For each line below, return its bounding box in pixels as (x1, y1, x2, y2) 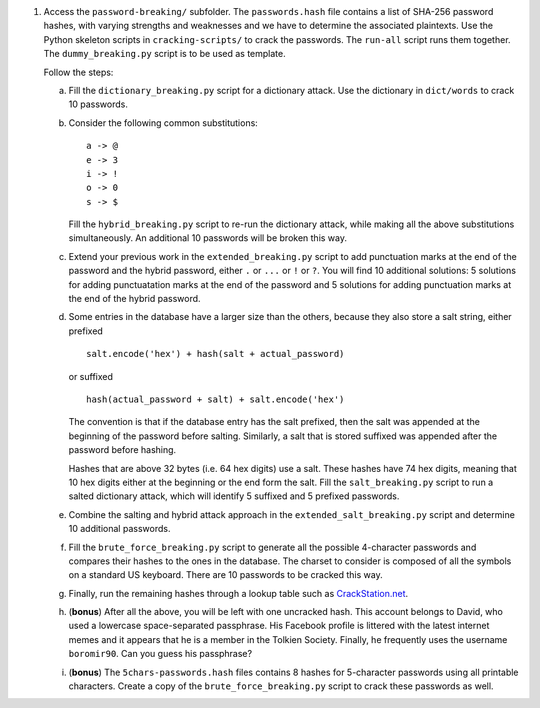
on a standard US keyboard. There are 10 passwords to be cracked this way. (68, 569, 384, 581)
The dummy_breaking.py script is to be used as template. (43, 48, 286, 60)
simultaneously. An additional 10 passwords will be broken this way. (68, 232, 348, 244)
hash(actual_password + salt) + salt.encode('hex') (86, 393, 345, 405)
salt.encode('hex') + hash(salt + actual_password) (86, 348, 345, 360)
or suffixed (68, 370, 114, 382)
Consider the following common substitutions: (68, 116, 259, 129)
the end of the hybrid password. (68, 293, 201, 305)
